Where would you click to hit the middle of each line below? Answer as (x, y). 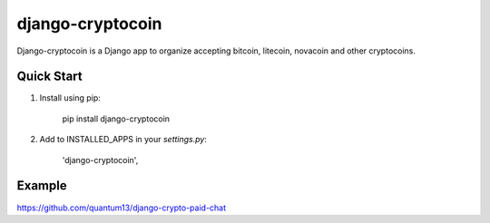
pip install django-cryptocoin (116, 119)
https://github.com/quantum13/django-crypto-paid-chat (122, 208)
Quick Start (49, 77)
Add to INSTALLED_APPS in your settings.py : (123, 140)
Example (42, 186)
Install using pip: (70, 98)
